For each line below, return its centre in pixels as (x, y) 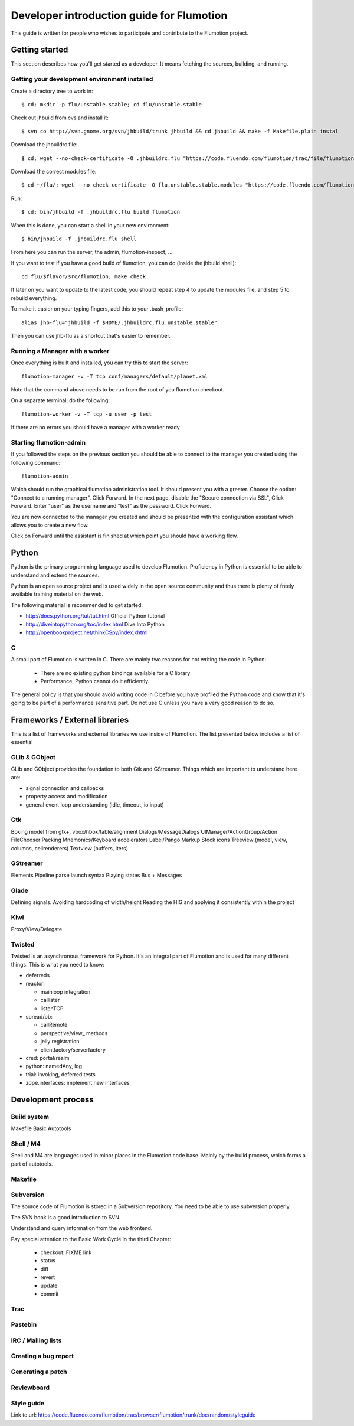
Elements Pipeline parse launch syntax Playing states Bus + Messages (96, 875)
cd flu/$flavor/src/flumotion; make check (84, 277)
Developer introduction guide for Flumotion (119, 15)
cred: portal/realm (47, 1058)
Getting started (40, 50)
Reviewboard (30, 1388)
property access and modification (67, 797)
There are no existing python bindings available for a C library (115, 673)
